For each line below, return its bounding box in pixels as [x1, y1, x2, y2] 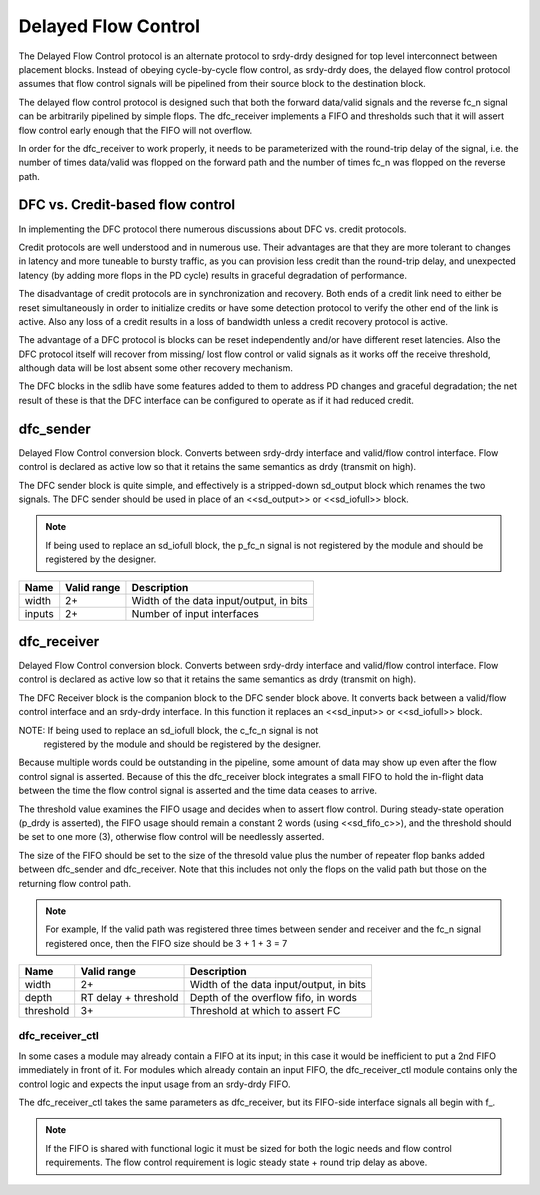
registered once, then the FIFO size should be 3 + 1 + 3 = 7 [45, 937, 288, 949]
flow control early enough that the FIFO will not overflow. [18, 124, 253, 136]
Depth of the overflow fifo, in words [190, 991, 357, 1005]
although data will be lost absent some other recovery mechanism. [18, 362, 294, 374]
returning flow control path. [18, 877, 132, 889]
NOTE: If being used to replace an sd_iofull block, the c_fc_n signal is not [18, 724, 319, 736]
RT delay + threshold [80, 991, 179, 1005]
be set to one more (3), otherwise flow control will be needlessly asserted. [18, 831, 325, 843]
